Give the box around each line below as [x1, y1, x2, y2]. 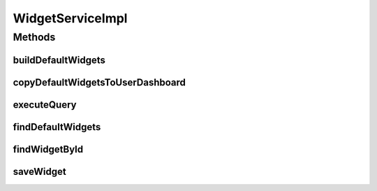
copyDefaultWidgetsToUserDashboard [13, 76, 186, 88]
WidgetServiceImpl [13, 10, 128, 26]
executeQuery [13, 99, 77, 111]
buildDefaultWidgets [13, 54, 106, 66]
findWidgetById [13, 143, 84, 155]
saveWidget [13, 165, 66, 178]
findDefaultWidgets [13, 121, 101, 133]
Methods [13, 31, 56, 43]
